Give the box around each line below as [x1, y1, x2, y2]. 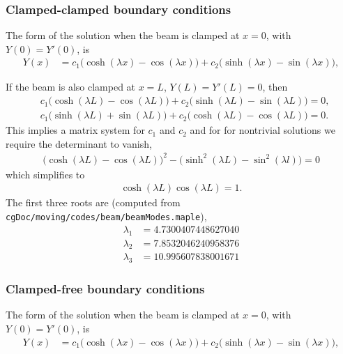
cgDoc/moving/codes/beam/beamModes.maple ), [6, 209, 207, 224]
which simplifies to [6, 167, 85, 181]
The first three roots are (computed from [6, 195, 181, 210]
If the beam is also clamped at [6, 79, 136, 94]
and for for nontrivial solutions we [190, 123, 335, 137]
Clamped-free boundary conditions [6, 280, 205, 298]
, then [262, 79, 288, 94]
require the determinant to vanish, [6, 136, 152, 151]
